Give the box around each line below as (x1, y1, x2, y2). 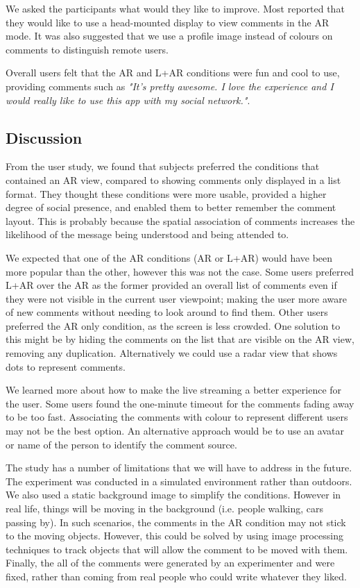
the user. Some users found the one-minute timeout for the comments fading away (6, 396, 354, 410)
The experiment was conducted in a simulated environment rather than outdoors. (6, 473, 352, 488)
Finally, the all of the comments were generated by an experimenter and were (6, 555, 335, 570)
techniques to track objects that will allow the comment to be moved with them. (6, 541, 348, 556)
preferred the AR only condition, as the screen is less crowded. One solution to (6, 318, 341, 333)
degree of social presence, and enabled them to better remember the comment (6, 200, 336, 215)
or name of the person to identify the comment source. (6, 437, 237, 451)
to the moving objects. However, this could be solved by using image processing (6, 528, 344, 543)
